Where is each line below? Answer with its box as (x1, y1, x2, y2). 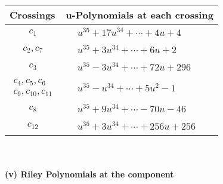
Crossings (10, 8, 55, 22)
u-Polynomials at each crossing (66, 8, 213, 22)
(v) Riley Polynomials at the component (5, 168, 174, 180)
